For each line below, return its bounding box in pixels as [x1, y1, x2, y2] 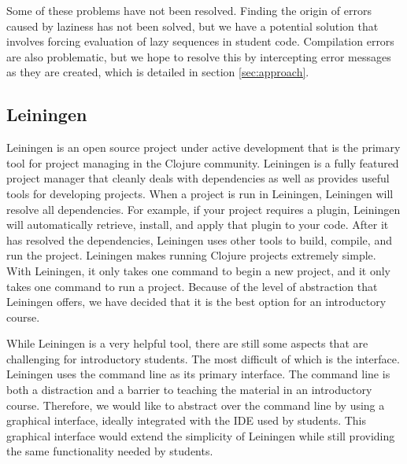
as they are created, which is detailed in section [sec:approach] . [6, 64, 309, 80]
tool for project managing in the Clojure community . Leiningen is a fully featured [6, 154, 399, 171]
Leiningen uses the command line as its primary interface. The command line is [6, 366, 390, 382]
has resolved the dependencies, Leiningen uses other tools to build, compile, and [6, 231, 392, 248]
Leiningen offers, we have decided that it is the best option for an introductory [6, 293, 387, 310]
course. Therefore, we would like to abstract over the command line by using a [6, 396, 385, 413]
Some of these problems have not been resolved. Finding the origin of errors [6, 2, 372, 18]
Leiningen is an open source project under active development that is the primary [6, 139, 401, 156]
